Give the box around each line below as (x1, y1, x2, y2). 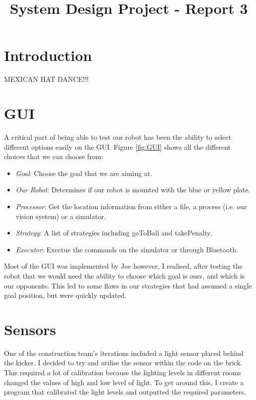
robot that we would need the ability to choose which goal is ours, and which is (4, 270, 245, 281)
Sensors (4, 319, 56, 339)
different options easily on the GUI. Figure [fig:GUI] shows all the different (4, 141, 231, 152)
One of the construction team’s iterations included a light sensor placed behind (4, 347, 244, 358)
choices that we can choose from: (4, 151, 103, 162)
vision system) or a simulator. (15, 211, 106, 221)
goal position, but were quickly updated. (4, 290, 127, 300)
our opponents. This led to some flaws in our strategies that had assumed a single (4, 280, 252, 290)
